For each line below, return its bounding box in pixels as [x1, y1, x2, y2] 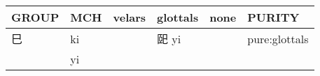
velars [113, 9, 146, 25]
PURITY [247, 9, 300, 25]
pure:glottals [247, 30, 309, 47]
